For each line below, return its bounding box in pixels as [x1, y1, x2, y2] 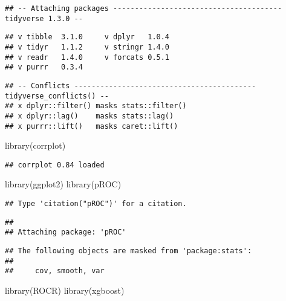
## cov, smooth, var [5, 267, 105, 276]
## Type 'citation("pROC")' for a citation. [5, 199, 187, 209]
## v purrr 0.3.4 [5, 63, 83, 72]
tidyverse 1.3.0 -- [5, 14, 83, 23]
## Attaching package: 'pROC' [5, 228, 126, 237]
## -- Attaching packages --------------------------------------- [5, 4, 282, 13]
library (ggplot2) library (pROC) [5, 178, 122, 190]
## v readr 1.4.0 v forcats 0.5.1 [5, 53, 170, 62]
